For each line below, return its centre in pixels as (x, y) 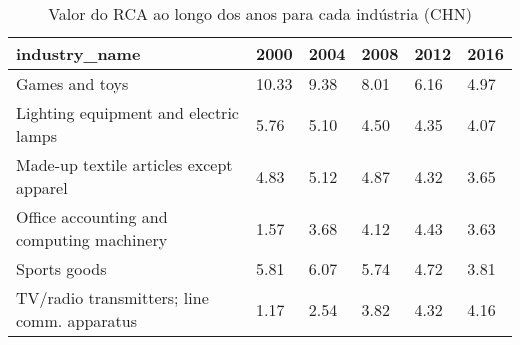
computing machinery (92, 239)
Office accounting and (92, 216)
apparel (42, 187)
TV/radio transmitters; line (112, 297)
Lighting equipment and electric (127, 112)
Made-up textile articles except (124, 164)
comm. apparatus (77, 320)
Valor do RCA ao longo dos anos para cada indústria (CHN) (260, 13)
